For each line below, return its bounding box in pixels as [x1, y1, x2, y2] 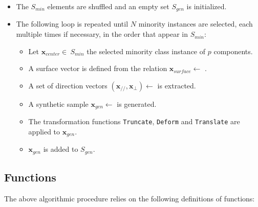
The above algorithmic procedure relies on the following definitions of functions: [4, 193, 255, 204]
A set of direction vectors [28, 80, 107, 90]
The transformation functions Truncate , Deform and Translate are [28, 116, 240, 127]
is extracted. [157, 80, 196, 90]
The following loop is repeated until [16, 18, 128, 29]
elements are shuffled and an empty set [47, 1, 169, 11]
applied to [28, 126, 60, 136]
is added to [43, 144, 78, 154]
